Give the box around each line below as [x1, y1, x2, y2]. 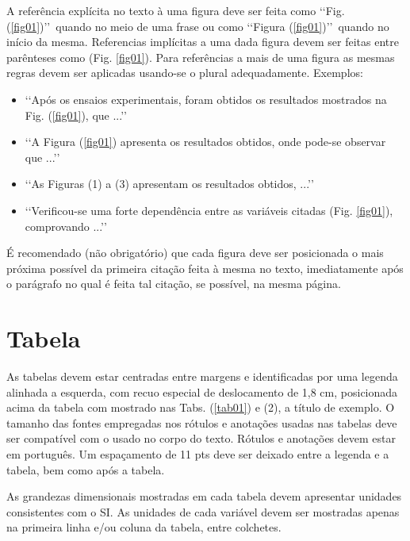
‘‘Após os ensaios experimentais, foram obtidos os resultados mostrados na [25, 90, 387, 107]
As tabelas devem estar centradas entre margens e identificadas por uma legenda [6, 368, 398, 385]
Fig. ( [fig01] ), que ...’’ [25, 106, 127, 123]
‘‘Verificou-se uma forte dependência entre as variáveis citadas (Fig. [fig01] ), [25, 201, 393, 218]
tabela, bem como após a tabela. [6, 461, 165, 478]
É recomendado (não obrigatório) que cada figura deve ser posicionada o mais [6, 244, 384, 261]
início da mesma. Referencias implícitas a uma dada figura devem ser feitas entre [6, 33, 399, 50]
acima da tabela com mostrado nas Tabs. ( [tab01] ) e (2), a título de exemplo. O [6, 399, 395, 416]
